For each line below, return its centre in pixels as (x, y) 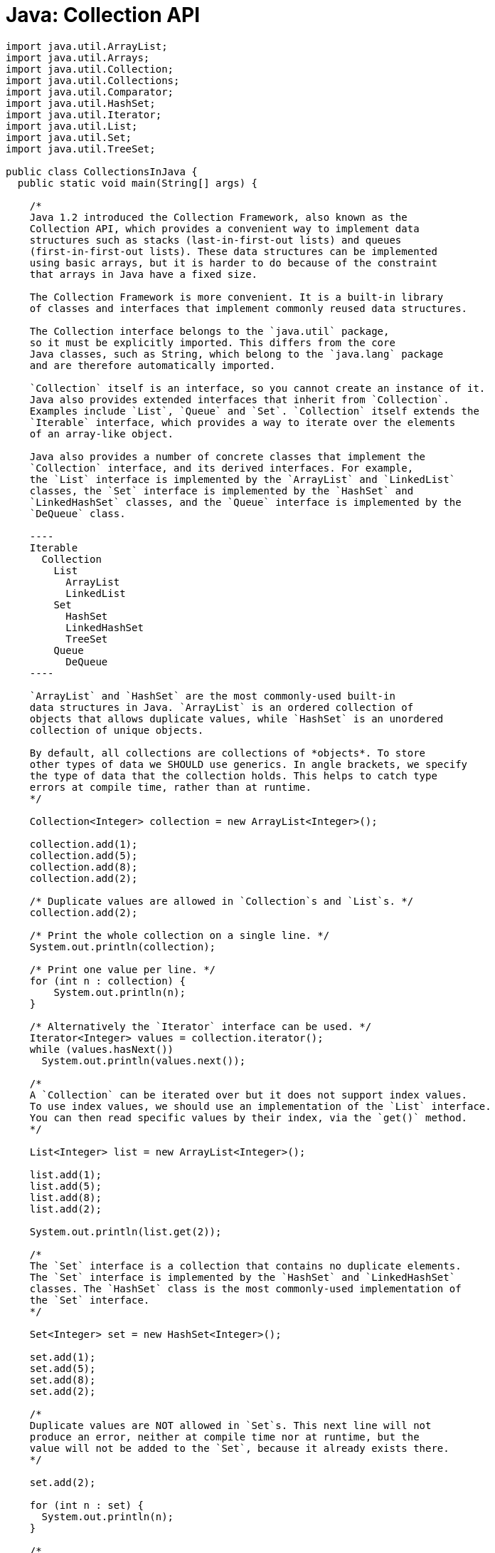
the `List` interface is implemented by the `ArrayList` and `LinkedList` (243, 479)
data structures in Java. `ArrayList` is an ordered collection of (222, 707)
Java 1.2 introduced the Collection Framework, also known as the (218, 217)
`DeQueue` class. (78, 513)
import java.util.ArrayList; (87, 46)
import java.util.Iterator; (84, 114)
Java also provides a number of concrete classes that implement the (228, 456)
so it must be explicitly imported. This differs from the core (212, 342)
